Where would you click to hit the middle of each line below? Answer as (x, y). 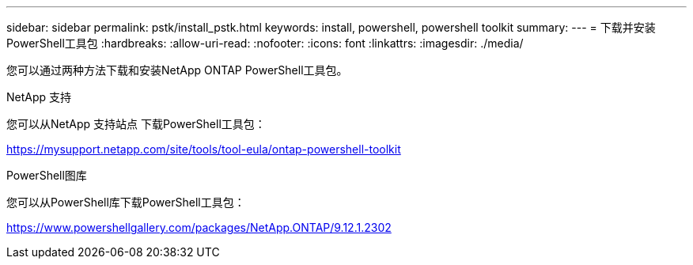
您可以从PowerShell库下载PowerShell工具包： (126, 202)
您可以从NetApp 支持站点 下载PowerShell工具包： (136, 124)
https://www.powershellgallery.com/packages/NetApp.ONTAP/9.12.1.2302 (199, 227)
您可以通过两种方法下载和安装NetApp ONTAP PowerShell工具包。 (177, 70)
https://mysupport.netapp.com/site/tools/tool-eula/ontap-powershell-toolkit (204, 149)
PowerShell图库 (47, 175)
